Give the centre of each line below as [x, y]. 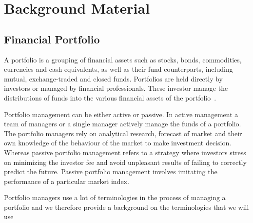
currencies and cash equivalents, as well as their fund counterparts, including [118, 69]
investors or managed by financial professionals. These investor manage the [116, 88]
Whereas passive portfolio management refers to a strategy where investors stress [125, 152]
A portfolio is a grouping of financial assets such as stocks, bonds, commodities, [123, 59]
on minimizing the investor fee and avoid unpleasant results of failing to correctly [125, 162]
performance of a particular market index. [67, 181]
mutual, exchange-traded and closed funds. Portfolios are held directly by [114, 78]
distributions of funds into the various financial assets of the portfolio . [110, 97]
